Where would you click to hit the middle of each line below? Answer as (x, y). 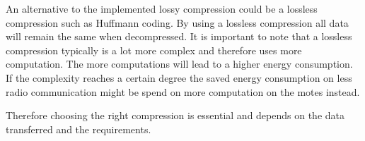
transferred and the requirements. (79, 129)
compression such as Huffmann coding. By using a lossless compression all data (177, 22)
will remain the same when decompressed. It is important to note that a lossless (179, 36)
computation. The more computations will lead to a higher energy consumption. (179, 64)
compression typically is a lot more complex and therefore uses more (154, 50)
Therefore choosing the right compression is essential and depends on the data (175, 115)
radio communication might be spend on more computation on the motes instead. (183, 91)
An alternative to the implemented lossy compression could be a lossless (162, 8)
